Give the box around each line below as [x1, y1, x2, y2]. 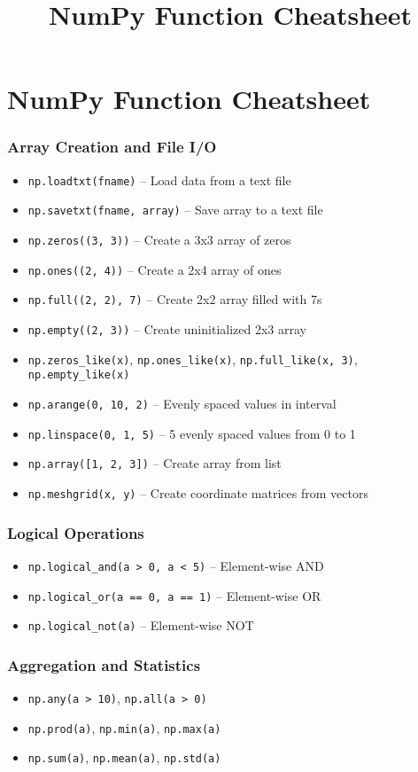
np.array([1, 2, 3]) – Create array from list [27, 454, 282, 472]
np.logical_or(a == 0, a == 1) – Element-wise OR [27, 586, 321, 604]
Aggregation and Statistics [7, 653, 201, 675]
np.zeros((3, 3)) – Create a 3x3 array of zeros [27, 230, 291, 249]
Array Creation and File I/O [7, 136, 217, 158]
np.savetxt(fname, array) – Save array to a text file [27, 200, 323, 219]
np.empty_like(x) [27, 369, 130, 382]
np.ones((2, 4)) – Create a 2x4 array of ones [27, 260, 282, 278]
